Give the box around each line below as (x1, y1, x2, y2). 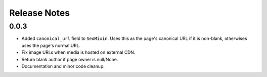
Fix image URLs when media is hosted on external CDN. (21, 49, 135, 55)
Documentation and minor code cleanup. (21, 63, 105, 69)
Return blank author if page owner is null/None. (21, 56, 118, 62)
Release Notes (9, 7, 70, 18)
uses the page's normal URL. (21, 42, 81, 48)
